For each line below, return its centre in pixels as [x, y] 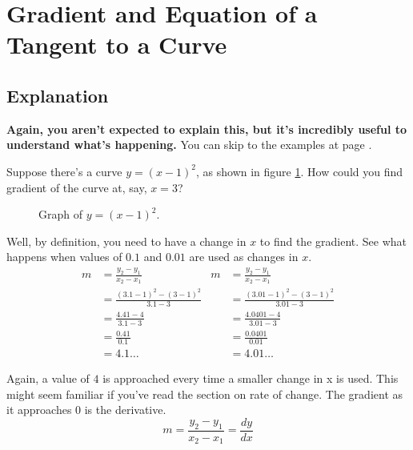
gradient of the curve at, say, [77, 187]
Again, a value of [48, 378]
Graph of [60, 214]
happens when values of [64, 257]
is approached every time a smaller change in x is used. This [251, 378]
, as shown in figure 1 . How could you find [300, 171]
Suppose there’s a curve [64, 171]
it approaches [39, 410]
